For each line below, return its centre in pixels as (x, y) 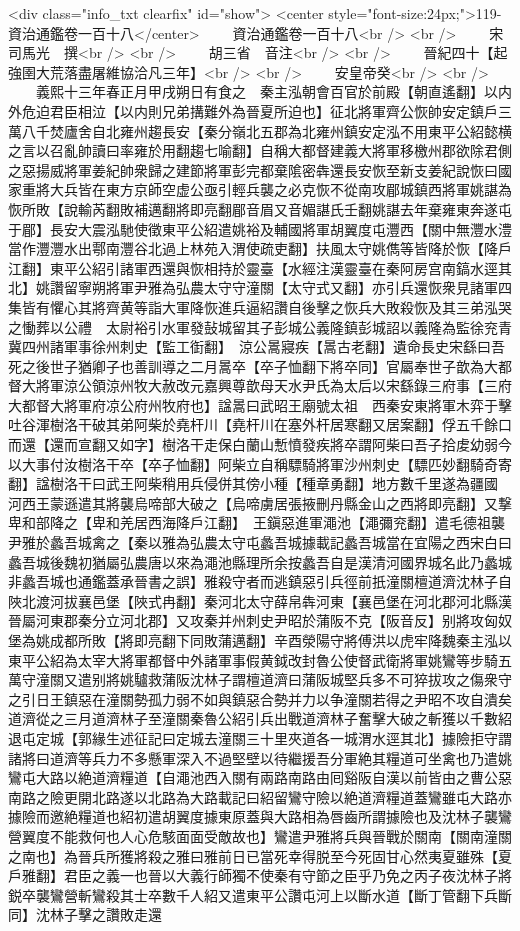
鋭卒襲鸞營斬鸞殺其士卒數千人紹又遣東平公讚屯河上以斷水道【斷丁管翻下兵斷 (260, 894)
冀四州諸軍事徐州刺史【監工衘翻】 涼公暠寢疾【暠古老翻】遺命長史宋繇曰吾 (256, 346)
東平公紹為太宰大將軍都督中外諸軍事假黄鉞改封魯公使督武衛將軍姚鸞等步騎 (253, 659)
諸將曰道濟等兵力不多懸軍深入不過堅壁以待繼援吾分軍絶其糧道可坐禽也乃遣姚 (260, 757)
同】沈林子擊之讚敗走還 (85, 914)
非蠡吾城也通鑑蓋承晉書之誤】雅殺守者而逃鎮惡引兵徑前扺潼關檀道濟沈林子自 (260, 581)
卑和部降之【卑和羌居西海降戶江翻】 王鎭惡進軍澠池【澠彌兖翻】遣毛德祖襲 (256, 522)
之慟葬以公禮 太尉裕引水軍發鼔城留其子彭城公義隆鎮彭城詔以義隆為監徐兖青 (260, 326)
